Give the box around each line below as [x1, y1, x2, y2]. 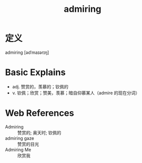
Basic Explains [5, 67, 66, 78]
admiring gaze [5, 135, 34, 141]
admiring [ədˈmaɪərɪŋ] [5, 49, 49, 55]
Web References [5, 108, 75, 119]
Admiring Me [5, 147, 31, 153]
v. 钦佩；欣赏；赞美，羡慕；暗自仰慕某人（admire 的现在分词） [12, 90, 140, 96]
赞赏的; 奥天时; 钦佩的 [17, 129, 61, 135]
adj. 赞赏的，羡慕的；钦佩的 [12, 83, 69, 89]
